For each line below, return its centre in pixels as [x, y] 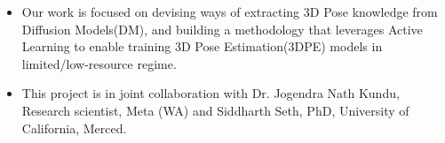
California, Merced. [74, 128]
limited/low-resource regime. [99, 63]
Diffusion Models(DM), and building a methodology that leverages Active [222, 29]
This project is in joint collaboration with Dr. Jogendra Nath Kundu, [211, 93]
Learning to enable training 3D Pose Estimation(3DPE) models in [202, 46]
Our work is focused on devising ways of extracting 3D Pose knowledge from [230, 11]
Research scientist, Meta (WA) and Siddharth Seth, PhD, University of [215, 110]
